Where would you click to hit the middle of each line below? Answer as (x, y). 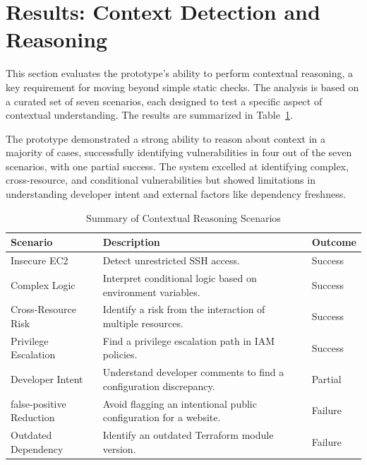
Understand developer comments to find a (193, 372)
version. (119, 448)
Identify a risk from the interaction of (184, 309)
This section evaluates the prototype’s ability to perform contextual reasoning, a (180, 73)
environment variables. (151, 292)
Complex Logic (43, 284)
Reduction (33, 417)
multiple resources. (143, 323)
